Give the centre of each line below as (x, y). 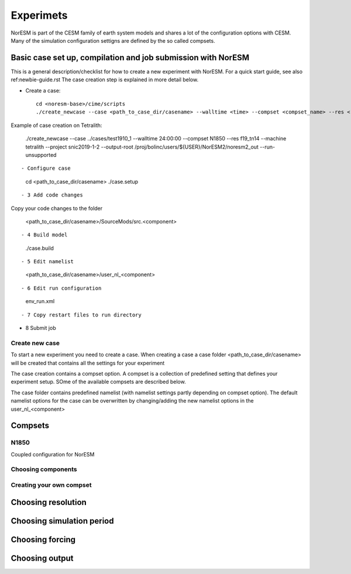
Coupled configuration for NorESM (53, 454)
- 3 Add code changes (52, 195)
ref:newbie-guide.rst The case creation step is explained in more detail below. (105, 80)
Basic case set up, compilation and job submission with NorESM (130, 58)
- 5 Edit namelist (48, 262)
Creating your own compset (51, 485)
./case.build (39, 248)
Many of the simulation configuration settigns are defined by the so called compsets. (113, 40)
